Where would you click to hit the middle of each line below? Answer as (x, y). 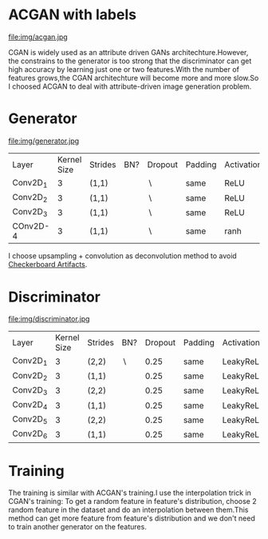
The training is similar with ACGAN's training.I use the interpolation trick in (130, 493)
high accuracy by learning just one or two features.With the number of (124, 69)
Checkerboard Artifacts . (48, 265)
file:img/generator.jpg (44, 141)
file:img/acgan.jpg (38, 37)
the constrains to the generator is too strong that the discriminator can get (130, 61)
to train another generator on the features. (78, 527)
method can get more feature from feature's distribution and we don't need (132, 518)
